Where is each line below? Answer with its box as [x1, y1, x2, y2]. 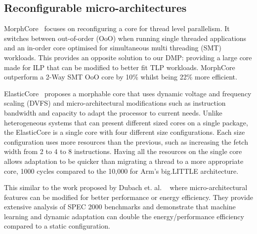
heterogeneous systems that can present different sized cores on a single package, [4, 117, 248, 127]
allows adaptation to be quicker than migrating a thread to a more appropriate [4, 156, 244, 166]
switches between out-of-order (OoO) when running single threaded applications [4, 33, 247, 43]
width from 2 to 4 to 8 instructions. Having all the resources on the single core [4, 146, 242, 156]
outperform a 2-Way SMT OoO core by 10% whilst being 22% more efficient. [4, 72, 237, 82]
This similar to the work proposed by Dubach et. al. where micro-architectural [4, 182, 248, 193]
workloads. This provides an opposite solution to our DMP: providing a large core [4, 52, 252, 62]
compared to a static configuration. [4, 221, 110, 231]
